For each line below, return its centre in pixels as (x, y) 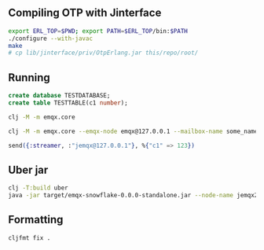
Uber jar (28, 169)
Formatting (36, 220)
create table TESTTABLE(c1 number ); (68, 103)
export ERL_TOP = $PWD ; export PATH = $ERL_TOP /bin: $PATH (98, 31)
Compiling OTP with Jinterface (85, 13)
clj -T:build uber (38, 188)
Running (29, 77)
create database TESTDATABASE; (59, 96)
